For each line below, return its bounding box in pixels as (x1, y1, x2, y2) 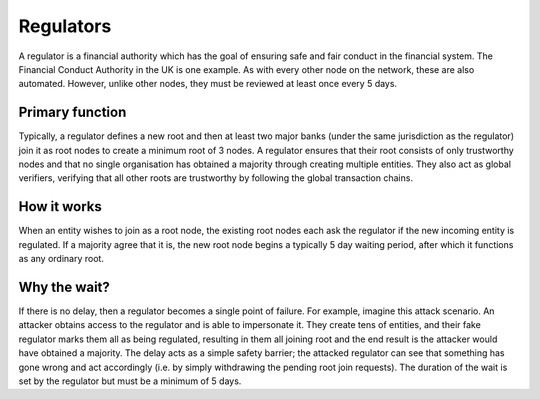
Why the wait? (18, 278, 110, 295)
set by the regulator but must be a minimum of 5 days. (18, 375, 242, 387)
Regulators (18, 15, 112, 37)
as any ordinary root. (18, 253, 105, 265)
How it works (18, 198, 102, 215)
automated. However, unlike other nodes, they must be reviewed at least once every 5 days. (18, 78, 398, 90)
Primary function (18, 104, 127, 121)
